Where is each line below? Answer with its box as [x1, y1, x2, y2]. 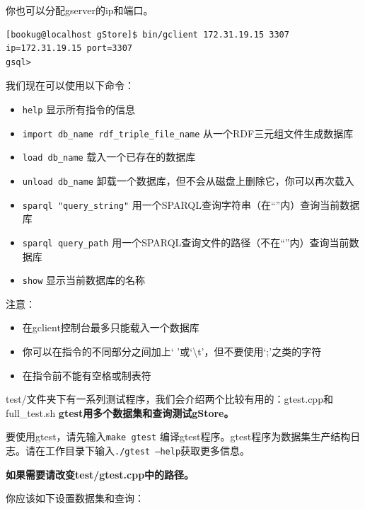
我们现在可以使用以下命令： [6, 78, 134, 93]
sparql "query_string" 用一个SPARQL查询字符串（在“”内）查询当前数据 [22, 197, 360, 212]
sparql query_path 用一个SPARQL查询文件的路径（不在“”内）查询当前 [22, 234, 349, 249]
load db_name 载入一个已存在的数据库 [22, 149, 196, 164]
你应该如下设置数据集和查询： [6, 491, 144, 505]
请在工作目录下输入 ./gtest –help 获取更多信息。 [25, 442, 250, 457]
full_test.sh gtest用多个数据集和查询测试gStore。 [6, 405, 234, 420]
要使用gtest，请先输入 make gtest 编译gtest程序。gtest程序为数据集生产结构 [6, 429, 351, 444]
